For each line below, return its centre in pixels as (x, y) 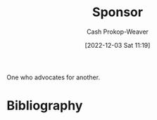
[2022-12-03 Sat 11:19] (118, 45)
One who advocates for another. (53, 77)
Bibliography (45, 106)
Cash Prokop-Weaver (118, 32)
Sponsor (118, 12)
